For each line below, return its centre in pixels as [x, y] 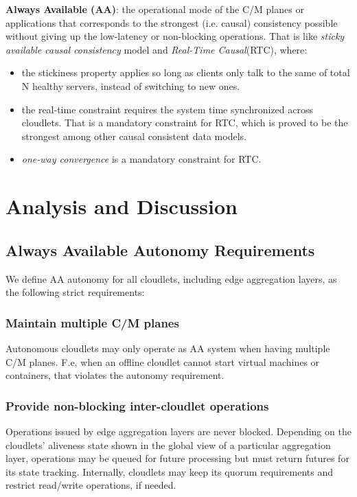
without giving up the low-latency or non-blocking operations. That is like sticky [175, 36]
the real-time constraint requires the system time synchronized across [168, 109]
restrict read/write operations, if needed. [91, 485]
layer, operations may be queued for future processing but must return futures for [177, 458]
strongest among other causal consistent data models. [134, 136]
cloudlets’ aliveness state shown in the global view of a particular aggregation [168, 444]
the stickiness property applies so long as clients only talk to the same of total [186, 72]
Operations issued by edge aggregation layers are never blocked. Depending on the [178, 431]
